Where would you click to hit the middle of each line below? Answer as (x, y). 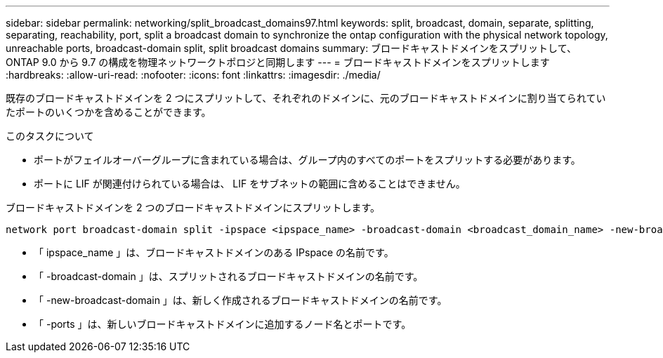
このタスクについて (50, 136)
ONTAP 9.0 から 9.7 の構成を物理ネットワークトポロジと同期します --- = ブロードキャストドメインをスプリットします (278, 62)
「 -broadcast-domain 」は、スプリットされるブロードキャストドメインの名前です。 (229, 276)
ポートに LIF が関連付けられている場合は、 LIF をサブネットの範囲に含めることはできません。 (250, 184)
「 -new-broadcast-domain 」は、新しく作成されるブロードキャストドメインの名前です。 (241, 300)
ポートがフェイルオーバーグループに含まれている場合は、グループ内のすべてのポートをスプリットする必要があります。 (307, 160)
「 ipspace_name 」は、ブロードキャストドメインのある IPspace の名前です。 (214, 252)
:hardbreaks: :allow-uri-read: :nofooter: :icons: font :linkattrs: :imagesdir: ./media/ (193, 75)
